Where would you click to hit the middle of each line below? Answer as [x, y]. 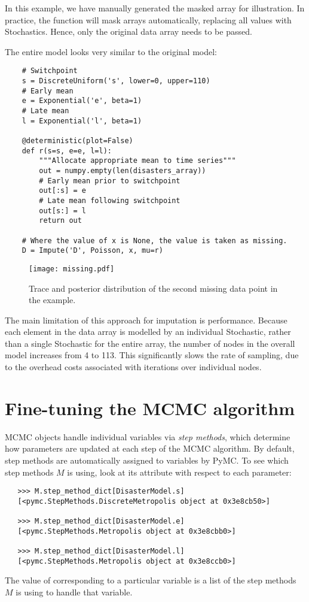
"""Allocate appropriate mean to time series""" [137, 161]
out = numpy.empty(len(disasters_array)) [123, 170]
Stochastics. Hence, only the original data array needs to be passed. [129, 31]
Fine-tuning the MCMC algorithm [150, 408]
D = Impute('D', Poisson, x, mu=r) [92, 251]
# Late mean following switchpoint [110, 200]
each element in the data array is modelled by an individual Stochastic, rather [148, 332]
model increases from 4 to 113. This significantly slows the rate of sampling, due [152, 355]
